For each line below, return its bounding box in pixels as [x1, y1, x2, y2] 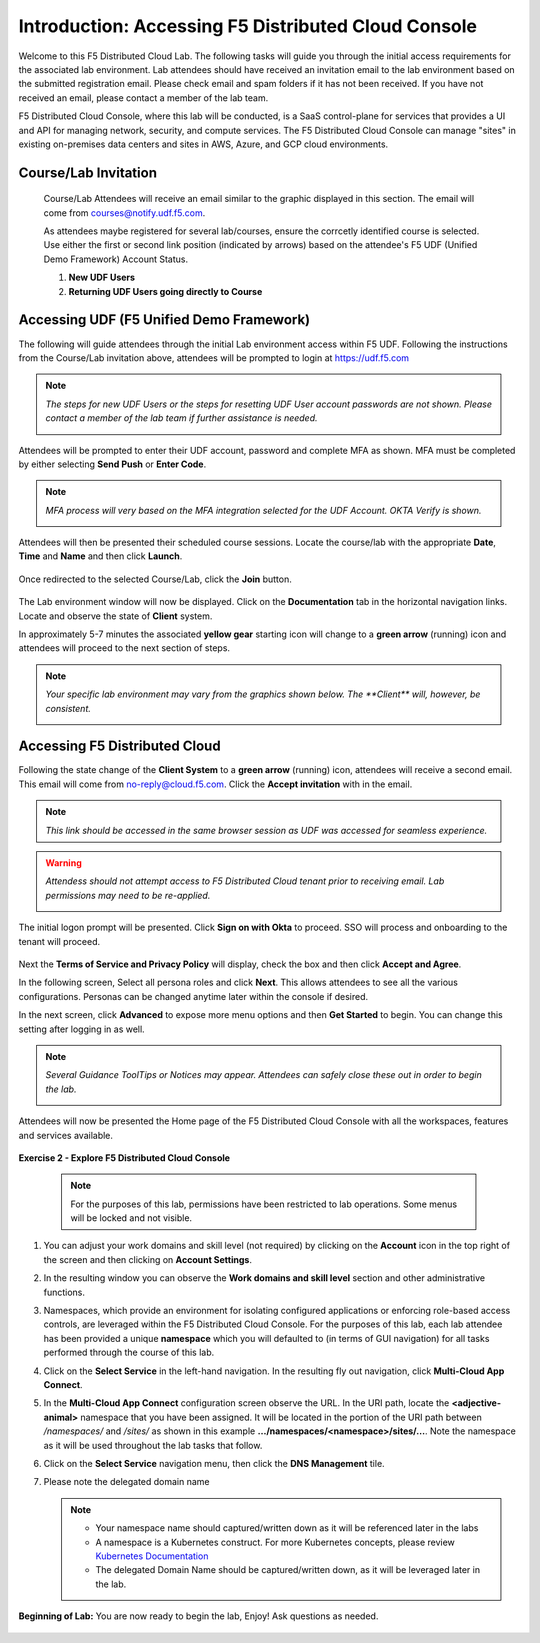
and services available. [18, 1129, 114, 1141]
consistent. [45, 702, 92, 714]
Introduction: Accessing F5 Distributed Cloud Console [18, 15, 478, 37]
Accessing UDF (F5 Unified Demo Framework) [18, 311, 311, 329]
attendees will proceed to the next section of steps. [18, 642, 230, 654]
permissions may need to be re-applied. [45, 889, 211, 901]
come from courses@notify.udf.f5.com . [43, 206, 206, 219]
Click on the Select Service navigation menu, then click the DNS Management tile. [43, 1457, 385, 1469]
